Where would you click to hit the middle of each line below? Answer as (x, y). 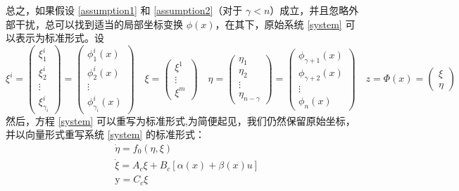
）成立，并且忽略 (309, 10)
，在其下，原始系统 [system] (278, 24)
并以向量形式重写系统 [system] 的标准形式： (105, 134)
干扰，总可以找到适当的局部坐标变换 (99, 24)
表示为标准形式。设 (59, 38)
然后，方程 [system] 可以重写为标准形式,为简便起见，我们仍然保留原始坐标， (181, 120)
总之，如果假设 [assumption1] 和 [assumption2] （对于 (124, 10)
